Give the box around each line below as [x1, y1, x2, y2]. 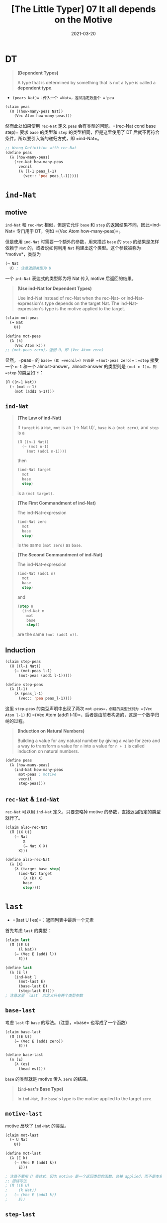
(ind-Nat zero [17, 519, 47, 524]
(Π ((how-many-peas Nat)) [9, 109, 64, 114]
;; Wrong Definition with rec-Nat [5, 146, 77, 151]
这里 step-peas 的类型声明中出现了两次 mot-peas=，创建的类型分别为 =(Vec [5, 706, 153, 712]
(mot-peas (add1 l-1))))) [18, 673, 72, 678]
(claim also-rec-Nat [5, 825, 48, 830]
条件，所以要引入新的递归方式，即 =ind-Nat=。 [5, 136, 102, 142]
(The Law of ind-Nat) [17, 415, 62, 421]
